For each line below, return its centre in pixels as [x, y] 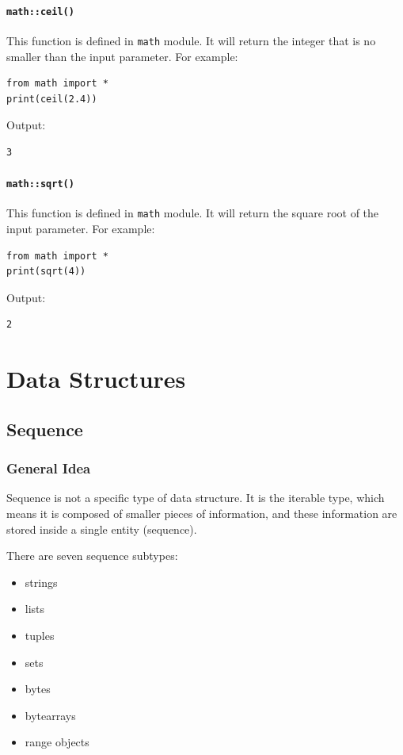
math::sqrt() [40, 184]
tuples [40, 635]
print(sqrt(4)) [46, 272]
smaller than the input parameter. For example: [122, 56]
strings [41, 582]
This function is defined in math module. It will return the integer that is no [191, 40]
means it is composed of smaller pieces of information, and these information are [202, 513]
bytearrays [50, 715]
